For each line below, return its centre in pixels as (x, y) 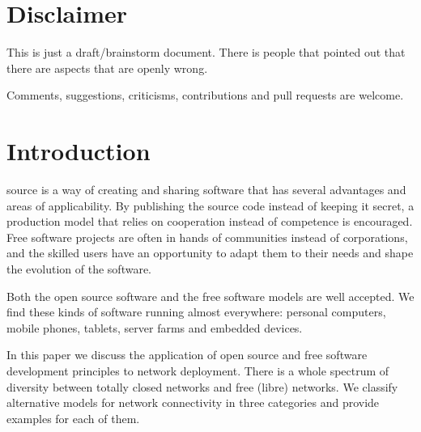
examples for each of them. (73, 418)
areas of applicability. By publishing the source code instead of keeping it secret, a (210, 205)
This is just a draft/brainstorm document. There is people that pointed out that (206, 52)
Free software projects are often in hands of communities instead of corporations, (207, 237)
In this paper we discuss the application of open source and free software (187, 355)
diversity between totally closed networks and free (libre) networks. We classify (202, 386)
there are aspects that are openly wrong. (107, 68)
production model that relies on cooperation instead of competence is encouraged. (210, 221)
